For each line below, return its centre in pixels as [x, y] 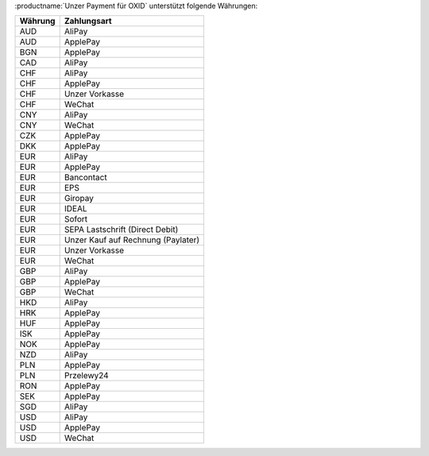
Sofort [76, 219]
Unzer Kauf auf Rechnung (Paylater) [132, 240]
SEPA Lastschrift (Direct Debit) [121, 230]
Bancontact [85, 177]
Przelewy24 [86, 376]
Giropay [79, 199]
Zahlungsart [88, 21]
